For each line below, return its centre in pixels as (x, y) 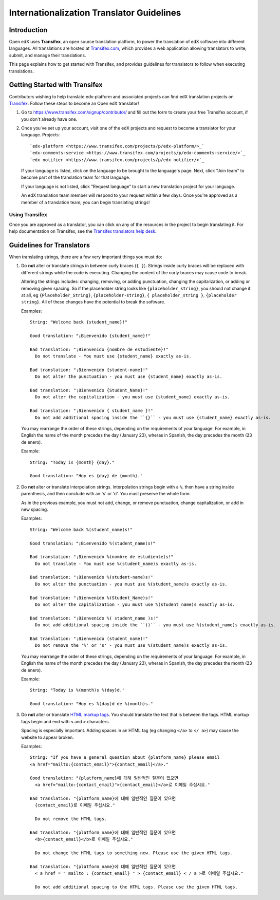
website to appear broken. (47, 737)
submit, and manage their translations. (47, 55)
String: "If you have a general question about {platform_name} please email (125, 758)
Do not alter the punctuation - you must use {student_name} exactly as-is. (129, 377)
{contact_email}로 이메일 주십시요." (75, 805)
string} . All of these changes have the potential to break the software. (93, 302)
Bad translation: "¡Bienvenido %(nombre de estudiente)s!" (102, 557)
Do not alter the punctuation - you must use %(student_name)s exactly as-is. (131, 584)
